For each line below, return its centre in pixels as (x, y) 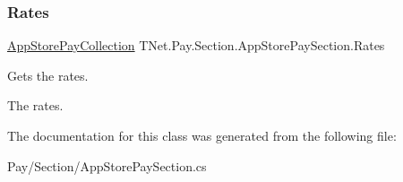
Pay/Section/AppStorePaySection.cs (107, 165)
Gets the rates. (48, 75)
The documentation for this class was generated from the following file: (202, 135)
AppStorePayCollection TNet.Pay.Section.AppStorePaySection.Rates (196, 45)
